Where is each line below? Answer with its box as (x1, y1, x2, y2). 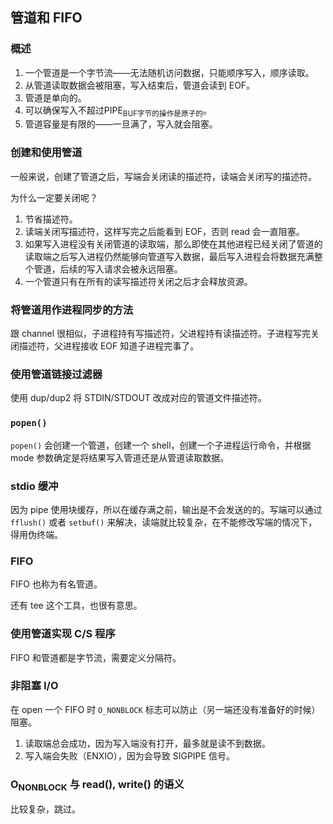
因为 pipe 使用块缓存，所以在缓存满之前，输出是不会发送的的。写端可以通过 (10, 503, 323, 515)
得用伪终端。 (10, 528, 63, 540)
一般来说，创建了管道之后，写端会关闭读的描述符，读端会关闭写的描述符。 (10, 170, 317, 182)
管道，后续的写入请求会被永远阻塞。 (33, 263, 183, 275)
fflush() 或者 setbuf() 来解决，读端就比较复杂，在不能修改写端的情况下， (10, 516, 318, 528)
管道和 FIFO (10, 9, 83, 27)
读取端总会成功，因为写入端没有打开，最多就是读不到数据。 (24, 737, 271, 749)
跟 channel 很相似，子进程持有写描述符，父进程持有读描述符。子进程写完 (10, 328, 312, 340)
